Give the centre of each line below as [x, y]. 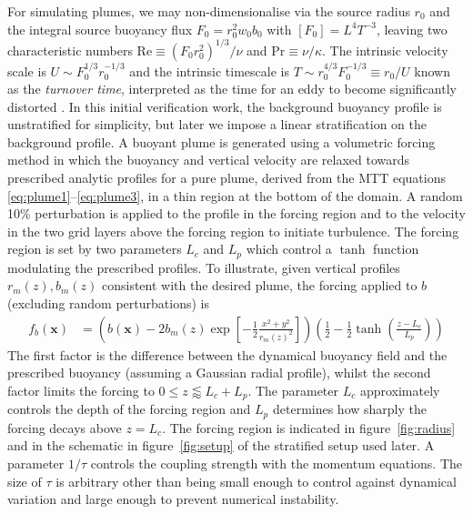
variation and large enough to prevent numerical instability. [173, 499]
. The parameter [293, 390]
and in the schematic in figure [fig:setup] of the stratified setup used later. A [221, 445]
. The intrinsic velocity [385, 50]
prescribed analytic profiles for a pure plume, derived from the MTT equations [226, 178]
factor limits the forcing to [81, 390]
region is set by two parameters [95, 249]
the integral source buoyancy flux [100, 29]
